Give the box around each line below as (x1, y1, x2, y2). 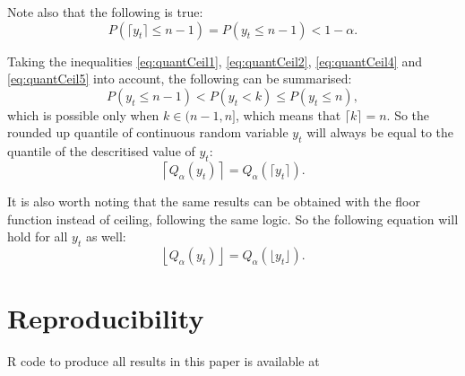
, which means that (235, 105, 341, 124)
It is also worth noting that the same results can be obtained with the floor (7, 191, 420, 210)
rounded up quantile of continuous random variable (7, 123, 288, 142)
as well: (85, 227, 126, 246)
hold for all (7, 227, 68, 246)
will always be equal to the (306, 123, 454, 142)
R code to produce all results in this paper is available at (7, 352, 320, 371)
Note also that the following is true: (7, 3, 203, 21)
